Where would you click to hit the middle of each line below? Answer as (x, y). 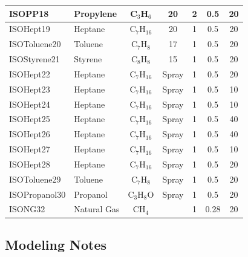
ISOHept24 (30, 104)
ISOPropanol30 (38, 194)
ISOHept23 (30, 89)
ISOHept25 (30, 119)
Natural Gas (97, 209)
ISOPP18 (29, 13)
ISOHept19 (30, 29)
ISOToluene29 (35, 179)
